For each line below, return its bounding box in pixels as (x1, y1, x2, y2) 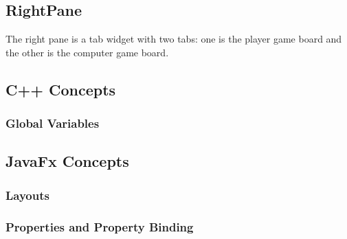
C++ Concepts (5, 78, 116, 100)
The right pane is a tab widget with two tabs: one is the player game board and (5, 32, 342, 46)
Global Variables (5, 115, 100, 132)
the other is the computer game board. (5, 45, 169, 59)
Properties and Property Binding (5, 218, 194, 235)
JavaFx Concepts (5, 150, 129, 172)
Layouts (5, 186, 49, 203)
